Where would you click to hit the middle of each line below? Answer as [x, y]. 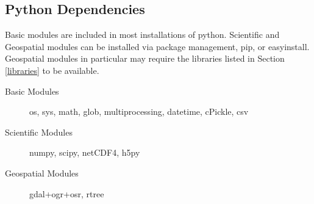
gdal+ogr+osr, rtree [67, 193]
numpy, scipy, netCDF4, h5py [85, 152]
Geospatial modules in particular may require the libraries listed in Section [145, 58]
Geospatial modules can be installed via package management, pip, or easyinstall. [157, 46]
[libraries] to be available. [52, 70]
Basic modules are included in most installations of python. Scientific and [142, 35]
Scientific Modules [39, 132]
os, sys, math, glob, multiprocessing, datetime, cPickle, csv [139, 111]
